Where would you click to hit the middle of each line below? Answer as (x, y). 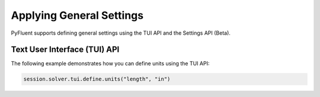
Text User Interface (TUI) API (65, 50)
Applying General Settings (77, 15)
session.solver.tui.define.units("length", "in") (97, 79)
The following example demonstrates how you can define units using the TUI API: (110, 63)
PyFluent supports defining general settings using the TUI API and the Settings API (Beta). (121, 33)
